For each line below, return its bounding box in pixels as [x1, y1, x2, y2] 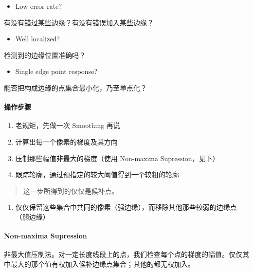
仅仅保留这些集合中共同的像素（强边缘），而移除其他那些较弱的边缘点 [15, 202, 237, 212]
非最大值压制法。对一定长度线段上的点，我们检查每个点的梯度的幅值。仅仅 [4, 249, 242, 259]
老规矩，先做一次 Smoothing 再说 [15, 120, 120, 130]
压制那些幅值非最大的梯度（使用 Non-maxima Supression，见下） [15, 153, 219, 163]
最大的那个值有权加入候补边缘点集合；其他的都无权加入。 [10, 258, 195, 269]
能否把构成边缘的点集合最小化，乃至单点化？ [4, 82, 147, 92]
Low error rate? [15, 1, 62, 11]
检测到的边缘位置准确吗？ [4, 50, 86, 60]
